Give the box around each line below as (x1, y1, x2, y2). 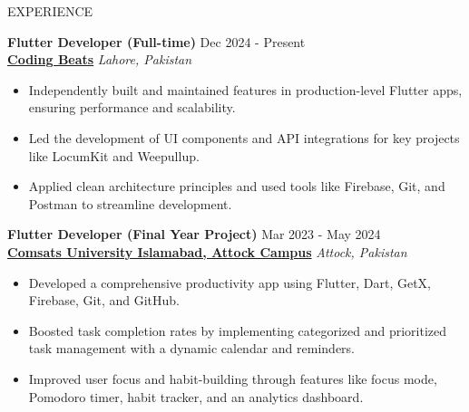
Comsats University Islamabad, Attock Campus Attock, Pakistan (7, 242, 407, 261)
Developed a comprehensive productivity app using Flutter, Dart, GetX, (28, 273, 431, 292)
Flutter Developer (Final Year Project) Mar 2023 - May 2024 (7, 225, 381, 244)
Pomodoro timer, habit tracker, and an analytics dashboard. (28, 387, 364, 406)
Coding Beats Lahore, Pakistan (7, 50, 192, 69)
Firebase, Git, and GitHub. (28, 291, 181, 310)
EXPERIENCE (7, 2, 93, 20)
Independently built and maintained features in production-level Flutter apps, (28, 80, 463, 99)
